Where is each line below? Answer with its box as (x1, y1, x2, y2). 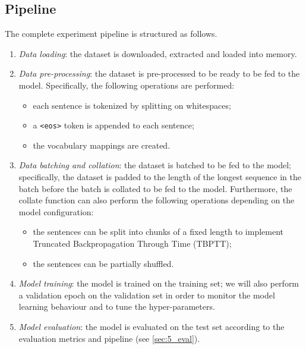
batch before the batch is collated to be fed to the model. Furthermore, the (18, 182, 292, 194)
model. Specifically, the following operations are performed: (18, 78, 235, 91)
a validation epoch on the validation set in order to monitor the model (18, 288, 275, 301)
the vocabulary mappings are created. (33, 139, 171, 151)
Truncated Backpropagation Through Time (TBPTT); (33, 237, 232, 249)
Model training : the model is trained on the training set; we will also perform (18, 277, 299, 290)
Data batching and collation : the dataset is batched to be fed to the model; (18, 159, 291, 171)
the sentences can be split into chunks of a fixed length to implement (33, 225, 284, 238)
